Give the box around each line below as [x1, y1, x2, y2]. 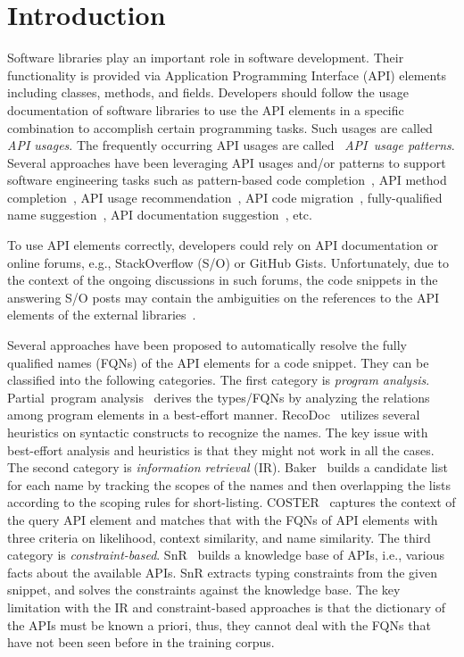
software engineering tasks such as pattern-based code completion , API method [7, 170, 447, 189]
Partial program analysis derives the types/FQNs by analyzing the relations [7, 387, 430, 406]
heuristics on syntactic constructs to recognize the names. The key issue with [7, 423, 428, 441]
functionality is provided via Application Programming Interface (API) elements [7, 65, 446, 84]
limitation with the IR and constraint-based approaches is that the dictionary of [7, 597, 446, 616]
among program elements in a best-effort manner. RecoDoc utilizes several [7, 405, 420, 424]
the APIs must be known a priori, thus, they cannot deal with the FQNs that [7, 615, 431, 634]
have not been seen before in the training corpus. [7, 633, 275, 652]
